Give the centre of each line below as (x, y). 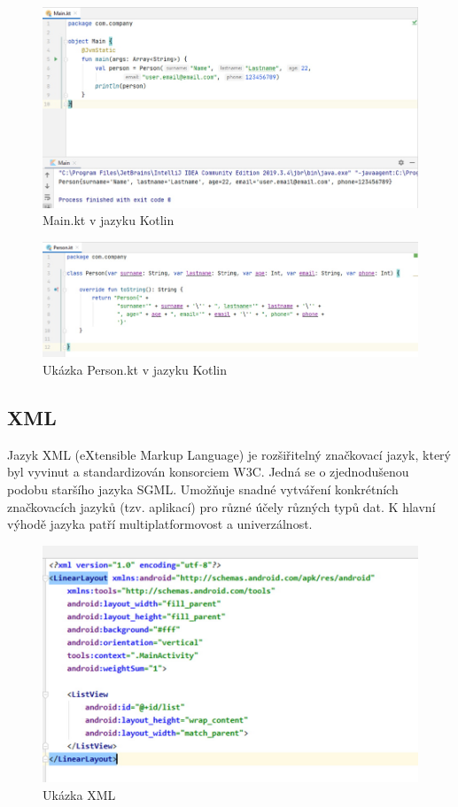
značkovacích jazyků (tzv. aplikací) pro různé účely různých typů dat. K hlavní (221, 506)
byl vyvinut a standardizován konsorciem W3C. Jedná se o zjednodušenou (208, 472)
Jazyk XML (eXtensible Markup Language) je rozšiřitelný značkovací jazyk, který (229, 454)
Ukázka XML (79, 794)
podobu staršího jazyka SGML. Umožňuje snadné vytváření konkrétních (203, 489)
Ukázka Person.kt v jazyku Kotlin (135, 370)
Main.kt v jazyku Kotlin (109, 220)
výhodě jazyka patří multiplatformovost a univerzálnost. (160, 524)
